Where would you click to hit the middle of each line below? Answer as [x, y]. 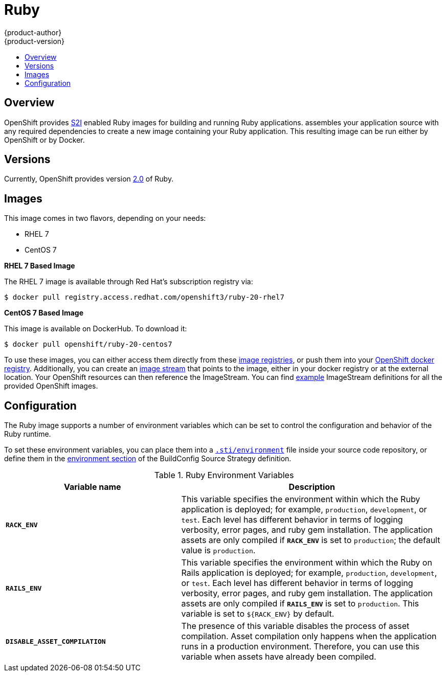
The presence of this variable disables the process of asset [295, 626]
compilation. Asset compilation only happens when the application [309, 636]
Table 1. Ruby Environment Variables [224, 475]
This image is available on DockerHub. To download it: [96, 329]
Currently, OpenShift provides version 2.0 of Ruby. [89, 179]
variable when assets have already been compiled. [279, 657]
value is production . [218, 550]
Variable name [92, 487]
